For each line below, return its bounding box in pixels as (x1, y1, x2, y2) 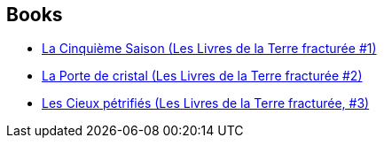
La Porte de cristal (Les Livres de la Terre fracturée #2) (42, 68, 363, 84)
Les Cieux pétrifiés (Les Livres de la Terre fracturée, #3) (42, 95, 370, 111)
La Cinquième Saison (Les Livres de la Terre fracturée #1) (42, 41, 377, 57)
